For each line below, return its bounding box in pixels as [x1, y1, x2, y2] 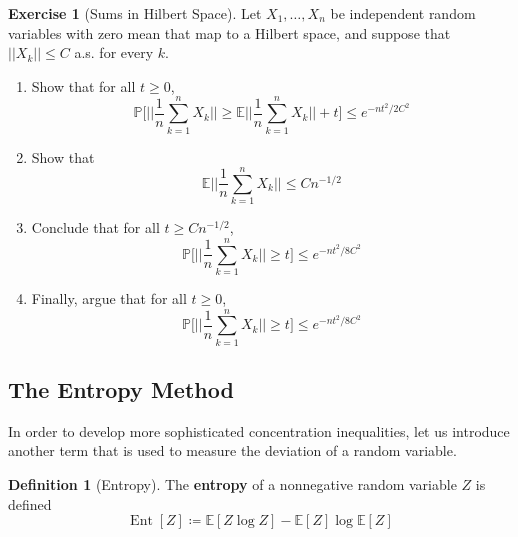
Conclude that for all [31, 217, 160, 238]
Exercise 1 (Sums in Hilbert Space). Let [8, 3, 262, 23]
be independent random [330, 3, 476, 23]
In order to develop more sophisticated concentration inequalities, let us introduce [8, 420, 510, 441]
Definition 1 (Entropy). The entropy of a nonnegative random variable [8, 474, 457, 495]
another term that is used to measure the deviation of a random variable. [8, 440, 457, 461]
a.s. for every [74, 42, 154, 63]
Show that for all [31, 75, 136, 96]
